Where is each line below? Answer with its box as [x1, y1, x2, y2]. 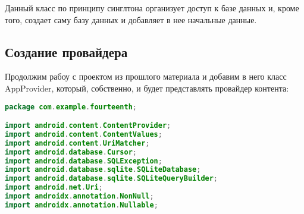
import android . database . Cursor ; [5, 147, 137, 156]
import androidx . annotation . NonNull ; [5, 192, 154, 201]
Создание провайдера [5, 42, 128, 61]
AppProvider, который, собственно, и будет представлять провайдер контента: [5, 81, 289, 94]
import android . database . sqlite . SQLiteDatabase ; [5, 165, 201, 174]
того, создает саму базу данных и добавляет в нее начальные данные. [5, 13, 257, 26]
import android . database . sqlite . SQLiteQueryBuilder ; [5, 174, 218, 183]
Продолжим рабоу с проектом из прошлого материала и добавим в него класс [5, 70, 287, 83]
